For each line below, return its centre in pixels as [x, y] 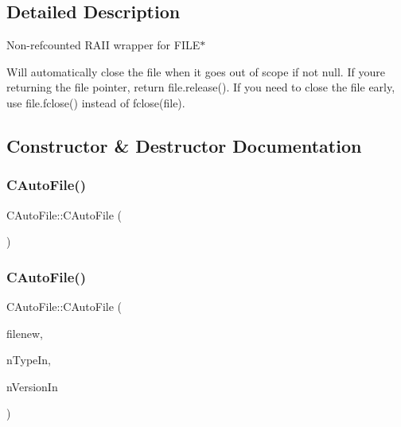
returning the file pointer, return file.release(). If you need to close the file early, [201, 87]
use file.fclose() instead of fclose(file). [96, 102]
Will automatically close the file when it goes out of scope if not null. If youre [196, 71]
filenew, [25, 333]
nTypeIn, [29, 360]
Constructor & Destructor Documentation [184, 145]
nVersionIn [32, 386]
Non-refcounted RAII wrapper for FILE [103, 45]
